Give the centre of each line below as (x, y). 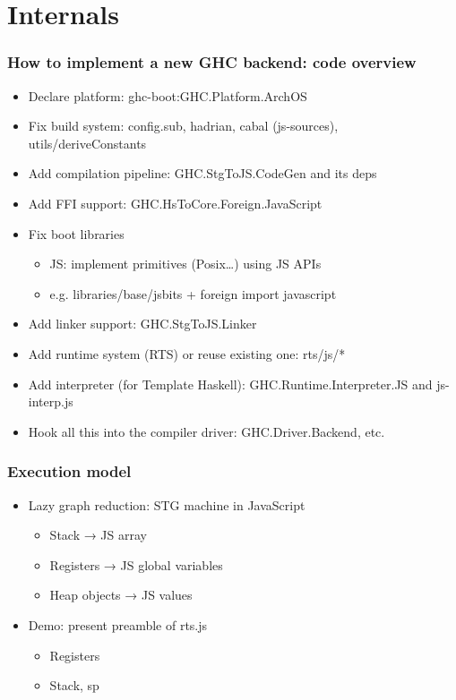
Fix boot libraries (76, 233)
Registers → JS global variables (136, 564)
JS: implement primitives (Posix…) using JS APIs (185, 264)
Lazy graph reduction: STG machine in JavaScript (167, 504)
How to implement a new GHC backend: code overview (212, 62)
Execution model (69, 471)
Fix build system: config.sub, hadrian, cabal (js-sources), (183, 126)
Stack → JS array (98, 535)
